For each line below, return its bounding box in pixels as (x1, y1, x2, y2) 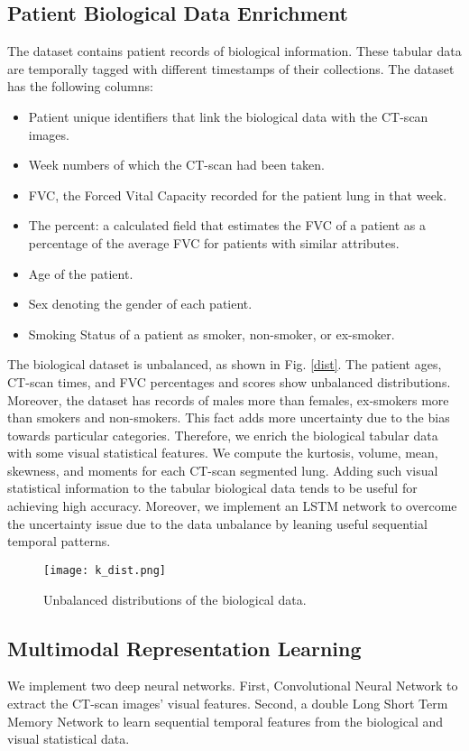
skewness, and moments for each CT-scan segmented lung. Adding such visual (7, 460, 438, 479)
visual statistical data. (7, 729, 130, 748)
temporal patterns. (7, 532, 111, 551)
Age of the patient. (28, 264, 133, 283)
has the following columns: (7, 77, 153, 96)
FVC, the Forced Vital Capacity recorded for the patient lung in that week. (28, 185, 447, 204)
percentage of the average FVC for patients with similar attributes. (28, 233, 400, 252)
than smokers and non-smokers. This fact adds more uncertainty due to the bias (7, 408, 450, 427)
